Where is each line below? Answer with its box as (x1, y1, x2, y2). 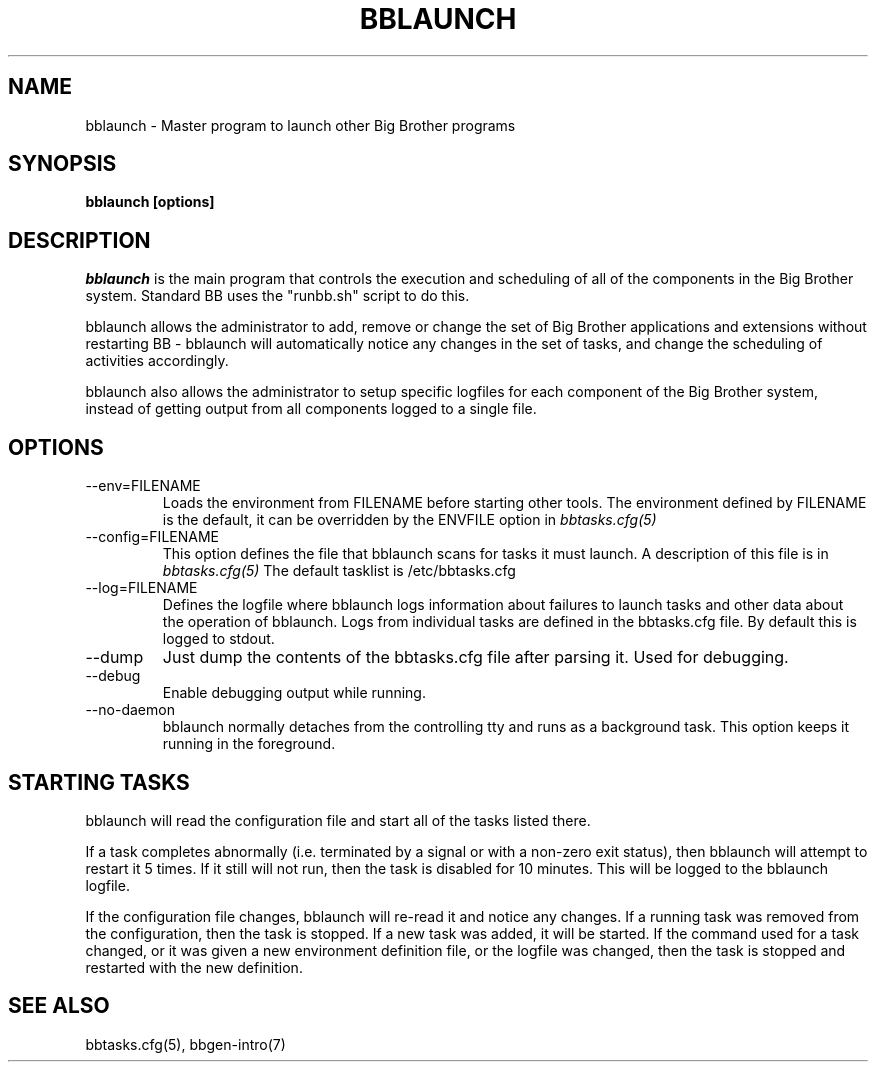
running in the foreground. (162, 735, 336, 753)
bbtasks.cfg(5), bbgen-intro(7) (85, 1035, 286, 1053)
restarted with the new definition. (85, 958, 303, 976)
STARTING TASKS (8, 769, 190, 795)
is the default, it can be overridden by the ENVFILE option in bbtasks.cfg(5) (162, 511, 657, 529)
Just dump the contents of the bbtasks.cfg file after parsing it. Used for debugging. (162, 647, 789, 668)
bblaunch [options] (85, 193, 215, 211)
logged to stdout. (162, 630, 275, 648)
